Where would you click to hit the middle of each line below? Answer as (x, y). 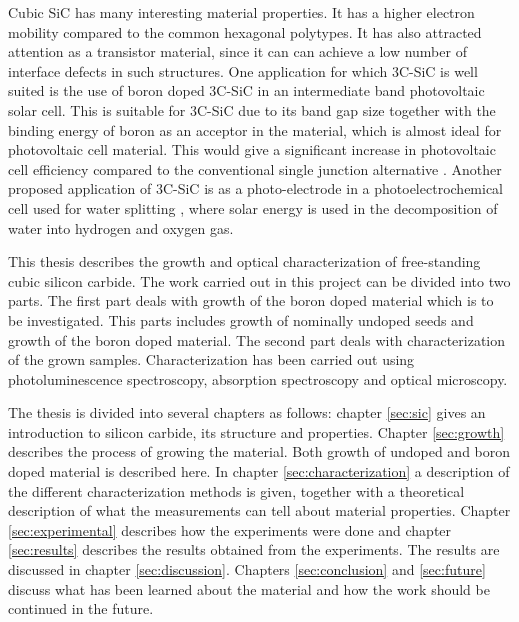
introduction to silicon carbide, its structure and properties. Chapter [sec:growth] (256, 431)
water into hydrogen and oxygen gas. (121, 227)
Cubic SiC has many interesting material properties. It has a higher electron (241, 12)
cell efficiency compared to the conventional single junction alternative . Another (255, 168)
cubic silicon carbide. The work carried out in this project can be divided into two (259, 280)
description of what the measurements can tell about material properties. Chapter (259, 510)
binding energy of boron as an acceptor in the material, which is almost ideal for (255, 129)
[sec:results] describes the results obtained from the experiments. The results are (254, 549)
